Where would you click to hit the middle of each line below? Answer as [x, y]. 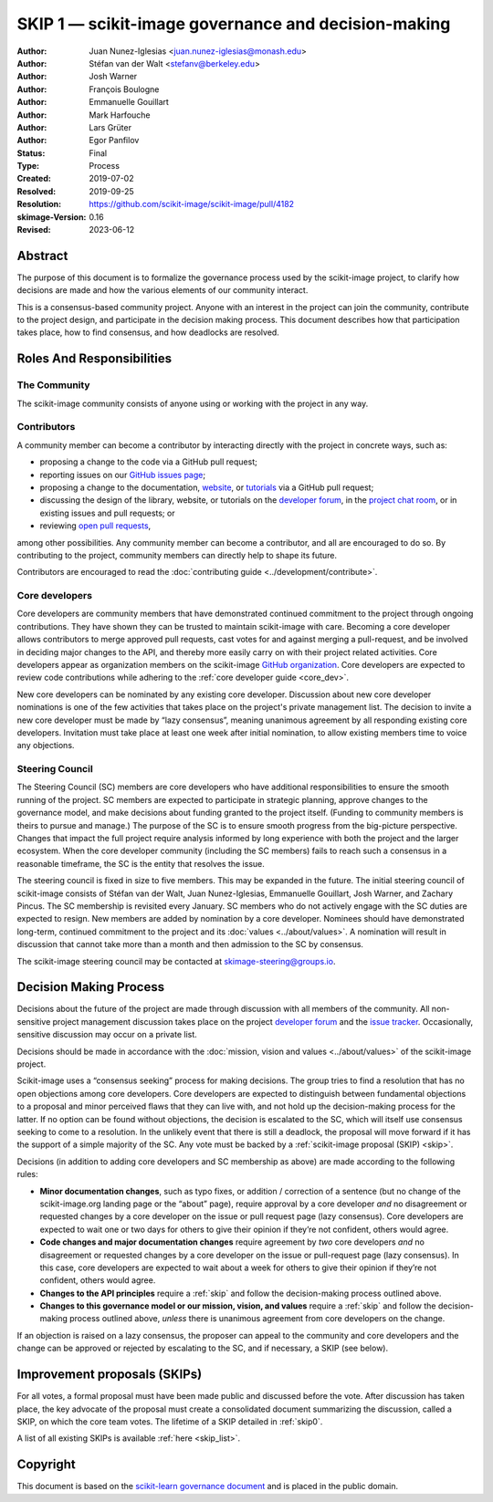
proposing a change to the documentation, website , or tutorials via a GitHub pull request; [207, 487]
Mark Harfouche [120, 115]
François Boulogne [124, 89]
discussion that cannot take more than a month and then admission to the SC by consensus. [190, 944]
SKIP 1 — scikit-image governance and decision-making [234, 24]
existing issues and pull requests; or [107, 513]
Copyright [47, 1465]
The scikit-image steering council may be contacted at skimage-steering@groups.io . [176, 961]
